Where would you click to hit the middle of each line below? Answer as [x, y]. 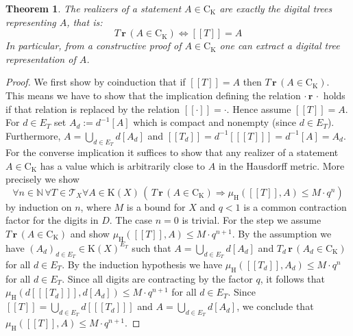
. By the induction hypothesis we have [142, 264]
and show [90, 233]
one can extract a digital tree [280, 46]
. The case [131, 220]
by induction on [39, 206]
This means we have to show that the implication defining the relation [153, 95]
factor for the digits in [52, 220]
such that [151, 247]
